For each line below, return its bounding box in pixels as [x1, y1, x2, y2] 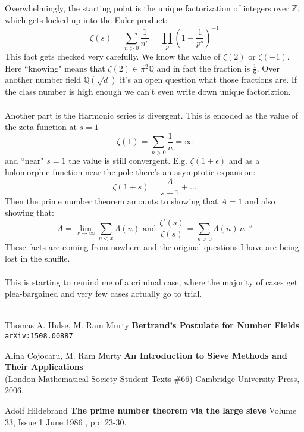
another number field [5, 73, 82, 86]
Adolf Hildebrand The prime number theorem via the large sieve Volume [5, 404, 297, 417]
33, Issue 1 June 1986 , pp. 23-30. [5, 415, 127, 428]
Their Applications [5, 360, 84, 373]
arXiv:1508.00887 [5, 332, 73, 340]
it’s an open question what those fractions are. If [120, 73, 297, 86]
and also [245, 194, 275, 207]
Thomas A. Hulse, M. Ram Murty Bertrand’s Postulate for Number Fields [5, 319, 300, 331]
